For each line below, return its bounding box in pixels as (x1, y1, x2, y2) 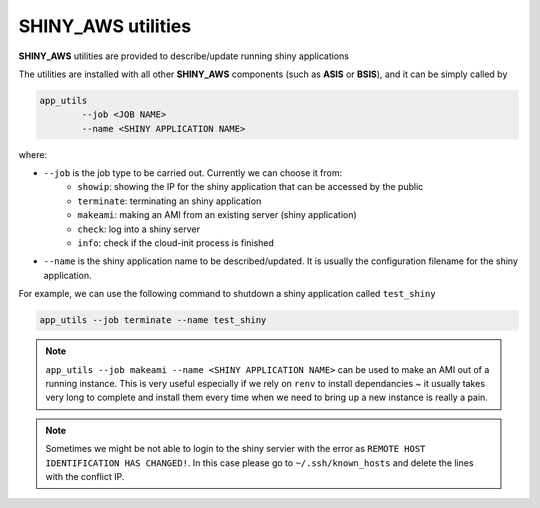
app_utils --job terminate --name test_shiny (39, 315, 267, 326)
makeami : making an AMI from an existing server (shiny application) (77, 209, 357, 221)
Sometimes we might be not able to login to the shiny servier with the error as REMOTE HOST (45, 443, 426, 455)
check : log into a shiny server (77, 223, 200, 235)
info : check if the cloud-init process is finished (77, 237, 275, 249)
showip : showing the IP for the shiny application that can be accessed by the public (77, 181, 424, 193)
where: (18, 148, 48, 160)
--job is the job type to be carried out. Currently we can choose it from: (43, 167, 343, 179)
